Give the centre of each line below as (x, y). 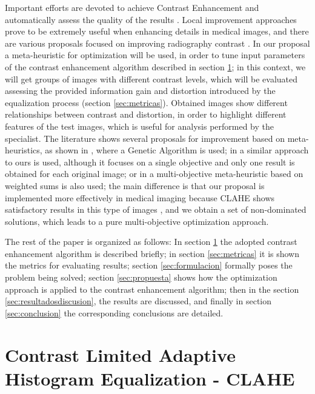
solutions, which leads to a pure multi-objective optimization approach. (137, 221)
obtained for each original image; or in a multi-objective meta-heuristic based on (154, 174)
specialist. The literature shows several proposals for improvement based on (145, 138)
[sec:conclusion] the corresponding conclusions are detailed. (114, 312)
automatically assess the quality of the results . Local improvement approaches (151, 19)
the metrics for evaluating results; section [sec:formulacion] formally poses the (149, 265)
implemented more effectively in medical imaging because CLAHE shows (140, 197)
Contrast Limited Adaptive (120, 354)
